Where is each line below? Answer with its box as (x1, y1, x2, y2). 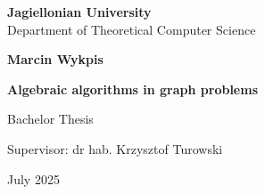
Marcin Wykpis (7, 50, 104, 69)
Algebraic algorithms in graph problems (7, 79, 259, 98)
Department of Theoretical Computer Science (7, 20, 256, 38)
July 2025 (7, 169, 60, 188)
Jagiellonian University (7, 3, 152, 20)
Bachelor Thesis (7, 109, 94, 128)
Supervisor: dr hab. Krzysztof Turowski (7, 139, 223, 158)
